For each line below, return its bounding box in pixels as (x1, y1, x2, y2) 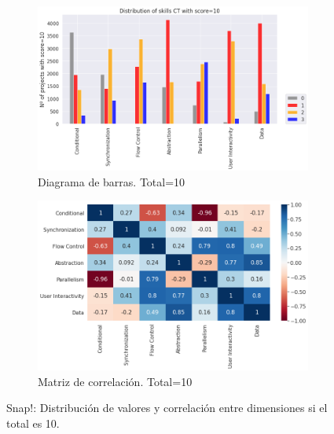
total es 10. (6, 414, 60, 431)
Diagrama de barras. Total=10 (38, 173, 185, 189)
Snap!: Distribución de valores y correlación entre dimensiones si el (6, 399, 328, 416)
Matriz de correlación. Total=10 (38, 373, 193, 389)
